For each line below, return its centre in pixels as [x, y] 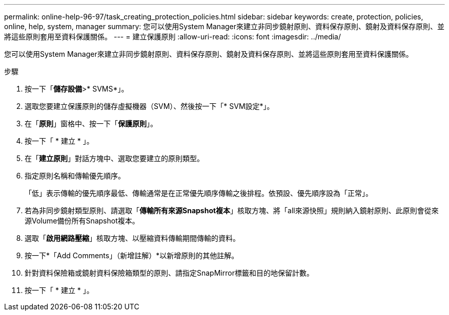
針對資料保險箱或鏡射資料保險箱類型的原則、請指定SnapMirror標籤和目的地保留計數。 [169, 273]
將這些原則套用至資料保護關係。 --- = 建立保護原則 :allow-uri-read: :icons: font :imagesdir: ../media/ [173, 37]
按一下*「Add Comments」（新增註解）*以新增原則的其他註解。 [132, 255]
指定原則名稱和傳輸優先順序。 [75, 176]
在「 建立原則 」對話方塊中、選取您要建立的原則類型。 [114, 158]
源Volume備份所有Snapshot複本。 [82, 221]
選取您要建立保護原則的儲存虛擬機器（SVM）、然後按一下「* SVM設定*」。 [149, 106]
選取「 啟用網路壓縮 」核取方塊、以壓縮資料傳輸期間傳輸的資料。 [132, 238]
